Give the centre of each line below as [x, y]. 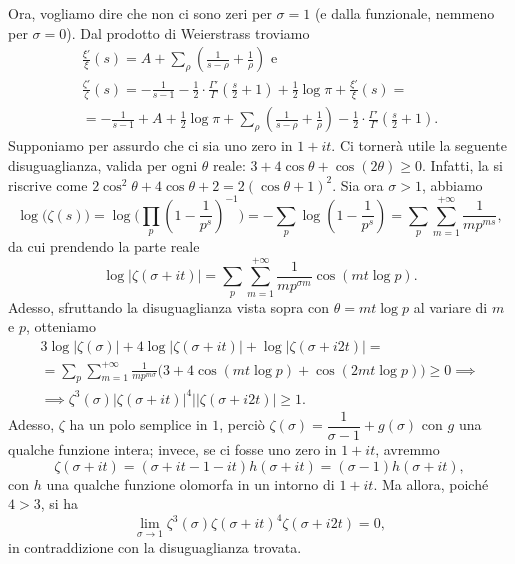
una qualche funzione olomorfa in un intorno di [190, 483]
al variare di [450, 306]
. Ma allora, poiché [431, 483]
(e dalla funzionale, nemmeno [404, 13]
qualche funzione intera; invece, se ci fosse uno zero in [172, 449]
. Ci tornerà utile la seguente [419, 145]
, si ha [59, 503]
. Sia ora [358, 184]
